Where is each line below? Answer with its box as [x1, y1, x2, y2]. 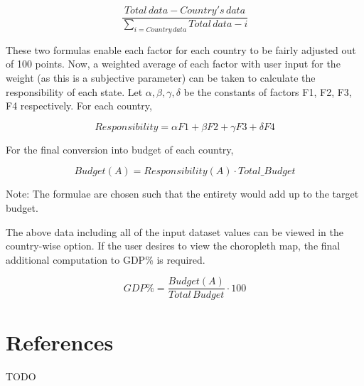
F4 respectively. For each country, [6, 98, 152, 113]
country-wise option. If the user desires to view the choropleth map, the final [6, 238, 341, 253]
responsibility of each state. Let [6, 84, 143, 99]
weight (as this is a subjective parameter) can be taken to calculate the [6, 70, 316, 85]
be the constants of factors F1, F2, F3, [183, 84, 352, 99]
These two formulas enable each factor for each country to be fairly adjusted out [6, 42, 356, 57]
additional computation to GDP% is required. [6, 252, 205, 267]
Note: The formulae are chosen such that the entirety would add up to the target [6, 186, 359, 201]
